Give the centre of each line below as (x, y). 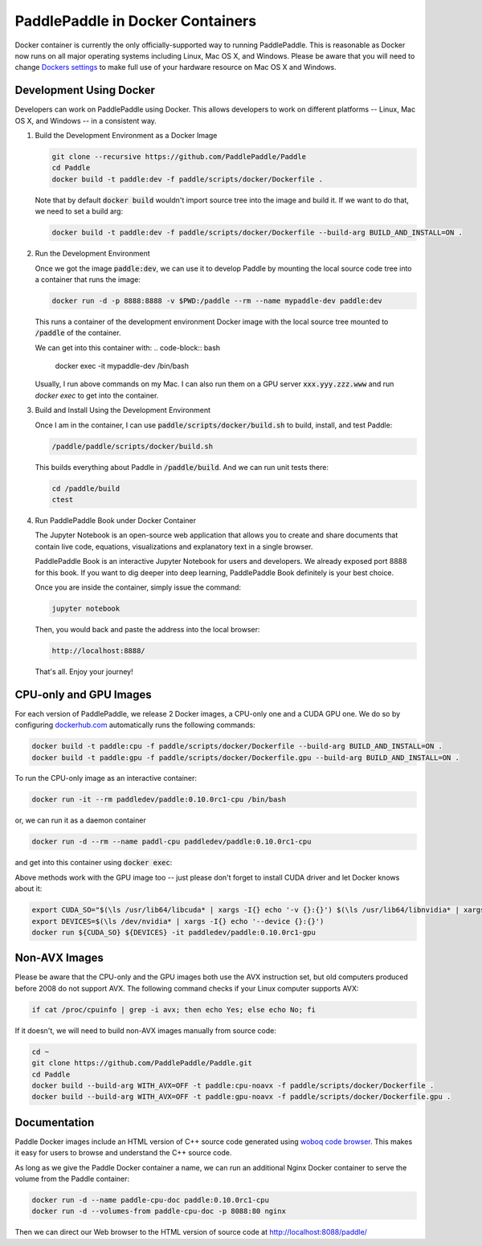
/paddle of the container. (78, 333)
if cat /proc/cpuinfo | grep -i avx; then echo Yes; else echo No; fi (174, 1009)
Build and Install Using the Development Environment (123, 411)
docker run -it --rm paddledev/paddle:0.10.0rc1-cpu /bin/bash (159, 800)
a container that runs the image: (88, 279)
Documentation (55, 1122)
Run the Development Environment (92, 254)
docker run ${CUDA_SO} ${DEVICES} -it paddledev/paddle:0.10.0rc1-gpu (174, 932)
